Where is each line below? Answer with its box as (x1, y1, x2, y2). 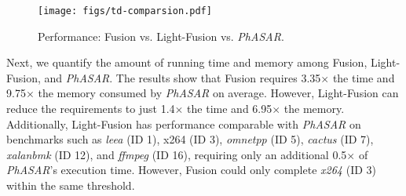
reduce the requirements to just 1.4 (6, 100, 175, 117)
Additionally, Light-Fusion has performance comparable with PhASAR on (6, 115, 361, 132)
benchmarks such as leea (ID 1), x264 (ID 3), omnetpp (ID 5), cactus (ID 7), (6, 131, 374, 147)
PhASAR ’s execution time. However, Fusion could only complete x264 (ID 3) (6, 162, 376, 178)
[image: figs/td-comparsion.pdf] (38, 5, 212, 16)
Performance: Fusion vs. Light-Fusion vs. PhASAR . (38, 27, 284, 44)
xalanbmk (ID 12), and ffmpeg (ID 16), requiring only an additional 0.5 (6, 146, 347, 162)
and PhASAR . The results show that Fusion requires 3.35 (44, 69, 321, 85)
